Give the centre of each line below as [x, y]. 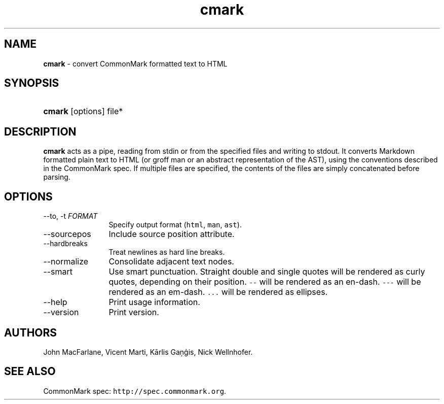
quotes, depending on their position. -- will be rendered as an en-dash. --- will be [265, 282]
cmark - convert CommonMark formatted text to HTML [135, 63]
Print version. [134, 312]
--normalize [66, 262]
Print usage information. [154, 302]
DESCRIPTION [40, 131]
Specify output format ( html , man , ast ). [175, 225]
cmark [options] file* [83, 111]
